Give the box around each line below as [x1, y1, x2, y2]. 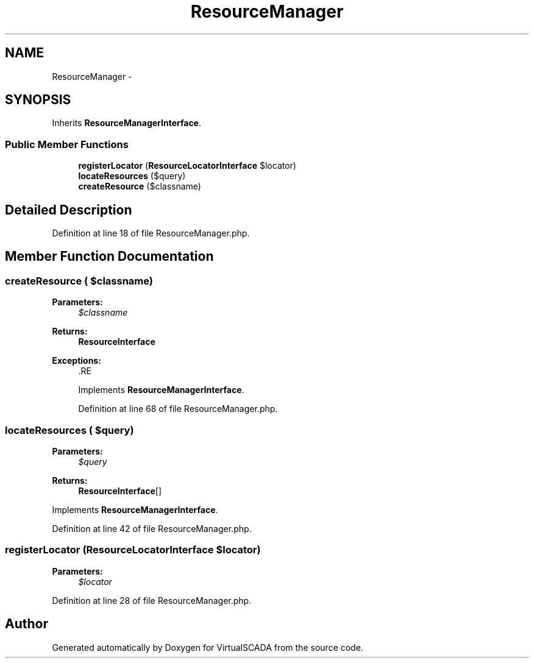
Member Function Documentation [5, 249, 214, 264]
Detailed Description [5, 202, 132, 218]
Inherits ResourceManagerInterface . [52, 118, 202, 129]
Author [5, 616, 48, 632]
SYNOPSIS [5, 92, 71, 108]
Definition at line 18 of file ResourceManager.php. [52, 228, 250, 239]
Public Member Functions [5, 138, 129, 151]
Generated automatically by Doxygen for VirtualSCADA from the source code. [52, 642, 363, 653]
